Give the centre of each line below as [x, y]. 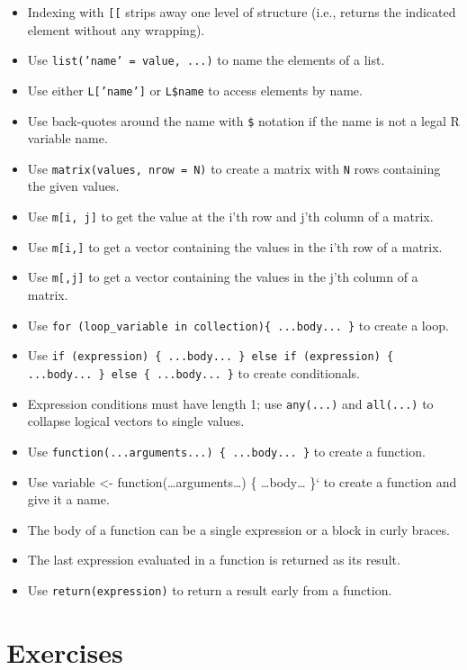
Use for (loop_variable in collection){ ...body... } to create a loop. [238, 325]
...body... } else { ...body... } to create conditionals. [194, 372]
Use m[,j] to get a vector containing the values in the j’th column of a [223, 277]
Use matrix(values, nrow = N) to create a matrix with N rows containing [234, 168]
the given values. [73, 186]
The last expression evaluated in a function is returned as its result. [214, 560]
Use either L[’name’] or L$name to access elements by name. [195, 90]
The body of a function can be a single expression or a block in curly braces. [238, 529]
